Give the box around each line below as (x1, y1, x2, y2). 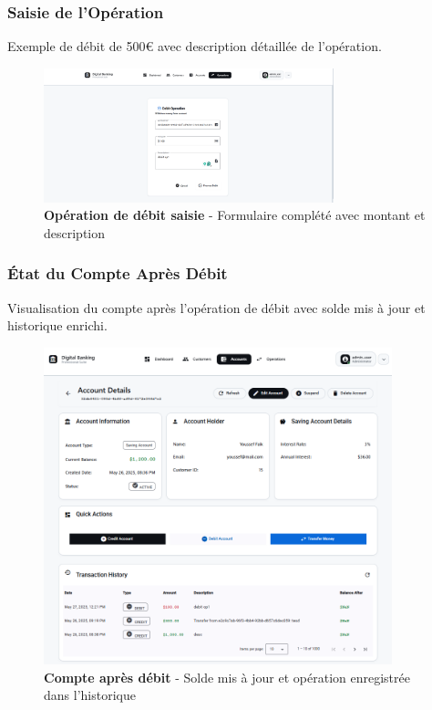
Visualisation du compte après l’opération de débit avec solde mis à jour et (7, 298, 426, 317)
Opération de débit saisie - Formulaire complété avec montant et (44, 205, 426, 224)
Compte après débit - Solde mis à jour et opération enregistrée (44, 667, 410, 686)
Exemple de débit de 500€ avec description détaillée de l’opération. (7, 37, 382, 56)
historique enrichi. (7, 316, 108, 335)
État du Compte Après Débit (7, 262, 228, 285)
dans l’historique (44, 685, 136, 705)
